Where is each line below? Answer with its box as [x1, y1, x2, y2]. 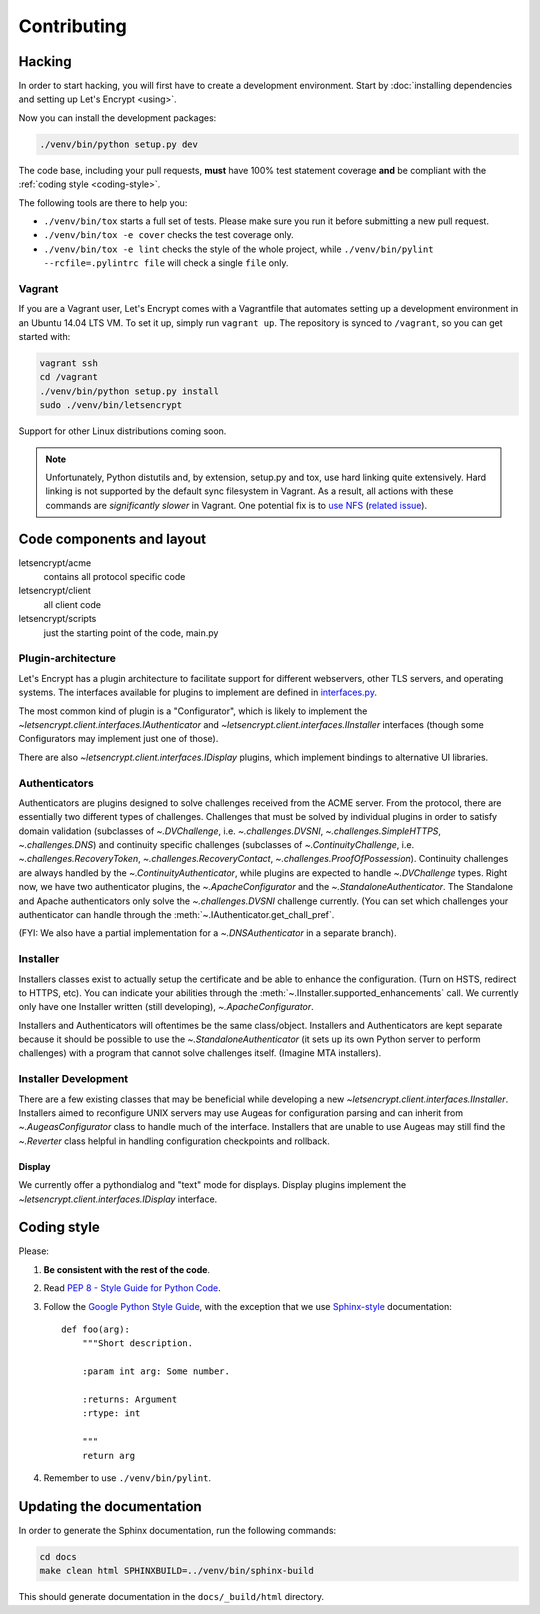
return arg [81, 1450, 136, 1461]
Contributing [18, 15, 127, 37]
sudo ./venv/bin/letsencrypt [39, 400, 183, 411]
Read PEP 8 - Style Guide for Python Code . [43, 1282, 221, 1294]
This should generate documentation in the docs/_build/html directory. [18, 1591, 325, 1603]
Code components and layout [18, 530, 207, 547]
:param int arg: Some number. [81, 1366, 230, 1377]
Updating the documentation [18, 1498, 202, 1515]
